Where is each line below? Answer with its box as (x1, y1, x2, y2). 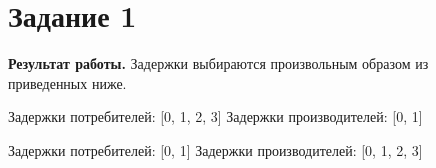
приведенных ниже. (8, 72, 127, 93)
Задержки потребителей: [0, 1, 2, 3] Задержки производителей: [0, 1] (8, 106, 423, 127)
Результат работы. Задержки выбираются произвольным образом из (8, 53, 429, 74)
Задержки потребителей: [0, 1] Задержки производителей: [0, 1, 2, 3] (8, 139, 423, 160)
